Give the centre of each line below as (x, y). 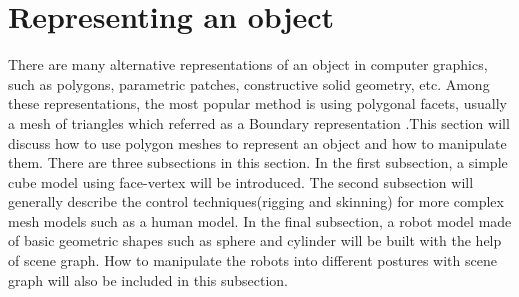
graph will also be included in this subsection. (148, 279)
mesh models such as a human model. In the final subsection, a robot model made (260, 220)
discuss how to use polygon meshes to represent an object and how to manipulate (257, 142)
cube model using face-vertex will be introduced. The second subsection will (241, 181)
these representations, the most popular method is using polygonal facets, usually (257, 103)
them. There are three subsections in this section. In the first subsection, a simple (258, 162)
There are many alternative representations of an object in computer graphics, (248, 64)
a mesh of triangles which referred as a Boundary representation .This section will (259, 122)
